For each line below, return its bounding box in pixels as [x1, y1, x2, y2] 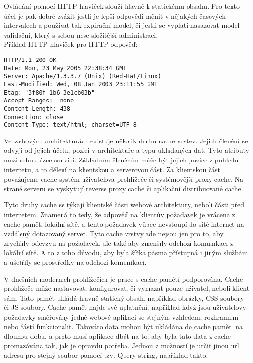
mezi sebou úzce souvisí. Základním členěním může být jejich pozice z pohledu [4, 155, 239, 165]
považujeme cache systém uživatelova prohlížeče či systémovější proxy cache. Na [4, 174, 243, 184]
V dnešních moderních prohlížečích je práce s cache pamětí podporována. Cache [4, 273, 243, 283]
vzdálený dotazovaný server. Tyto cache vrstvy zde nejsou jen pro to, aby [4, 228, 224, 239]
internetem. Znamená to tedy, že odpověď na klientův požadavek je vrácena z [4, 209, 235, 220]
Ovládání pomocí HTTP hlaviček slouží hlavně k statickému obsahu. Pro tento [4, 1, 240, 11]
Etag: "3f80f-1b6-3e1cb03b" [4, 89, 95, 96]
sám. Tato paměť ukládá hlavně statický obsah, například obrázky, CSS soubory [4, 292, 244, 302]
